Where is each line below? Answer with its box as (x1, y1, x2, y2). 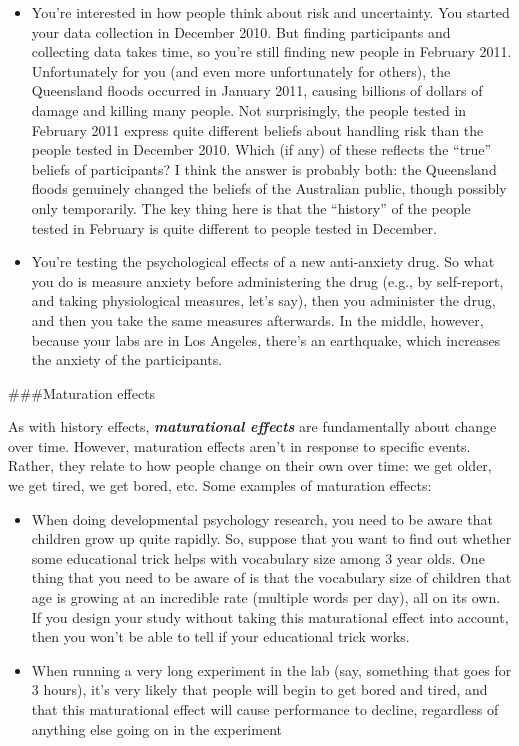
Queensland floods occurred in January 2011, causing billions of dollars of (31, 80, 483, 101)
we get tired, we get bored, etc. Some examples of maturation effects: (8, 475, 432, 496)
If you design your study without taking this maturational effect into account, (31, 606, 509, 627)
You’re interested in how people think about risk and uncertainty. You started (31, 2, 510, 22)
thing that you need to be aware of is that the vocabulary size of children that (31, 567, 512, 588)
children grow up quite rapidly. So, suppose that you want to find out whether (31, 528, 512, 549)
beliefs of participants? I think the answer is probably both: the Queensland (31, 158, 497, 179)
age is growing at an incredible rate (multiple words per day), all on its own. (31, 587, 501, 608)
